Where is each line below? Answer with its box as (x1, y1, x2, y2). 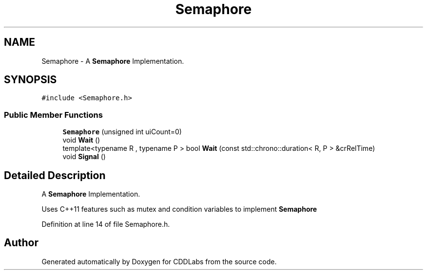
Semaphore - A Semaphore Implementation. (41, 56, 184, 65)
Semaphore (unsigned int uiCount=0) (62, 128, 182, 136)
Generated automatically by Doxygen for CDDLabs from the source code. (41, 257, 277, 266)
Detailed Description (4, 169, 106, 182)
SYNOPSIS (4, 73, 57, 86)
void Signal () (62, 152, 106, 161)
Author (4, 237, 39, 249)
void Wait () (62, 136, 100, 145)
